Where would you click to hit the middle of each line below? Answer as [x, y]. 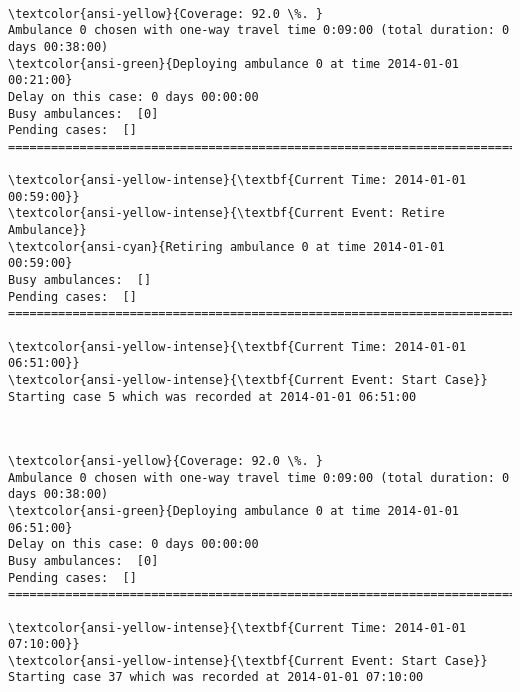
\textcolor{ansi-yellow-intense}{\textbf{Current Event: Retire [226, 213]
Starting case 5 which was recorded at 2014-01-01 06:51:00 [212, 396]
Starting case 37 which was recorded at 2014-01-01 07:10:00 [216, 677]
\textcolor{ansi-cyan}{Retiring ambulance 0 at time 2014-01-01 [226, 246]
